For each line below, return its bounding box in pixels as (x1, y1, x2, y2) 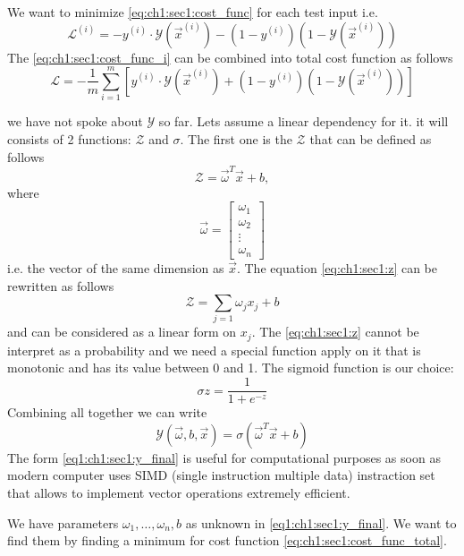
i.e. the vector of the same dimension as (7, 258, 224, 277)
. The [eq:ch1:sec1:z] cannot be (251, 322, 419, 341)
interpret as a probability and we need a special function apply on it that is (7, 340, 421, 359)
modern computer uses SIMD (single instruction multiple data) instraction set (7, 466, 435, 484)
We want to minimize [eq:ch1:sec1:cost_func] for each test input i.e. (7, 3, 378, 21)
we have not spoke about (7, 112, 143, 131)
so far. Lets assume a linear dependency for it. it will (158, 112, 449, 131)
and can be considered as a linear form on (7, 322, 237, 341)
